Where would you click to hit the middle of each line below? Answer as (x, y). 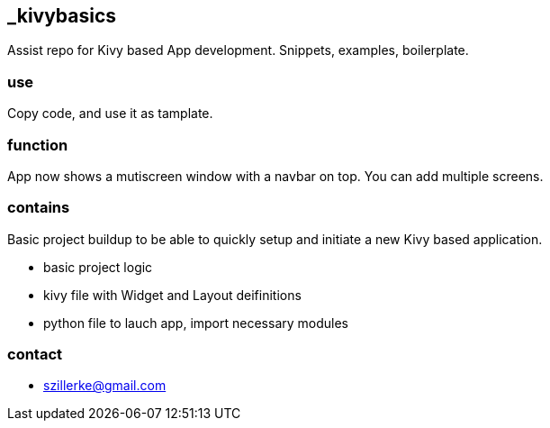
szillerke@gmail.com (105, 386)
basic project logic (98, 267)
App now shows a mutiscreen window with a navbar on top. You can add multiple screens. (275, 176)
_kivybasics (62, 16)
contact (35, 355)
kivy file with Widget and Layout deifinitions (172, 295)
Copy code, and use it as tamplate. (110, 114)
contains (39, 208)
